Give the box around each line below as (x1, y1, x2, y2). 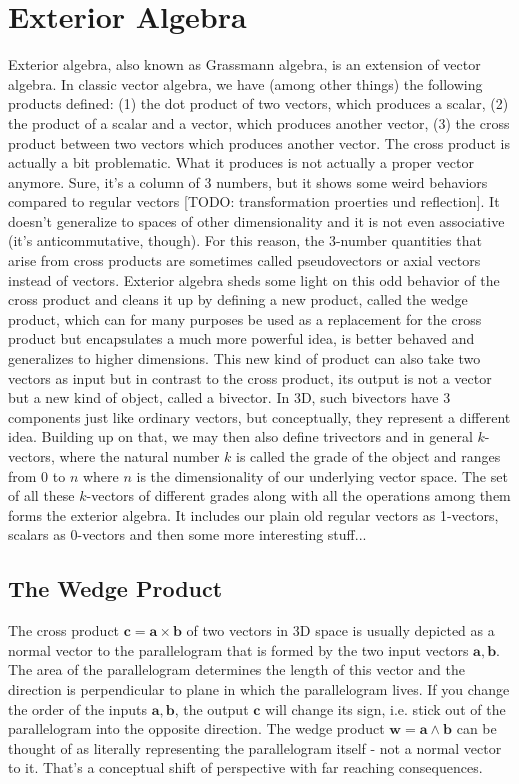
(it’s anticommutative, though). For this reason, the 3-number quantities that (8, 230, 482, 251)
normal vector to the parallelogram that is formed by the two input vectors (8, 639, 469, 660)
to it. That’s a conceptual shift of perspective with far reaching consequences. (8, 757, 483, 778)
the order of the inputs (8, 698, 148, 719)
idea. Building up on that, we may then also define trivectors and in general (8, 426, 473, 447)
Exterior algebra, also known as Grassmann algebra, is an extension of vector (8, 54, 481, 75)
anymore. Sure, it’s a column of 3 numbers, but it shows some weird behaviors (8, 171, 488, 192)
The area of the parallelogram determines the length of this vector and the (8, 659, 465, 680)
